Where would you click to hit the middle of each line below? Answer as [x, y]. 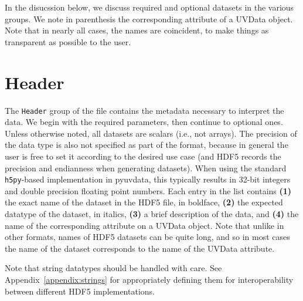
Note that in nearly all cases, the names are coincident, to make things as [137, 30]
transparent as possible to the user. [68, 41]
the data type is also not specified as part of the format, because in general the [147, 145]
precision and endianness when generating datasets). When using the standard [146, 168]
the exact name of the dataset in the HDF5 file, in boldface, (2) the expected [144, 202]
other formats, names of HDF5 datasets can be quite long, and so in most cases [147, 237]
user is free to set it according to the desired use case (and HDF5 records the [143, 156]
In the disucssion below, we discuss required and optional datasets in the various [149, 7]
